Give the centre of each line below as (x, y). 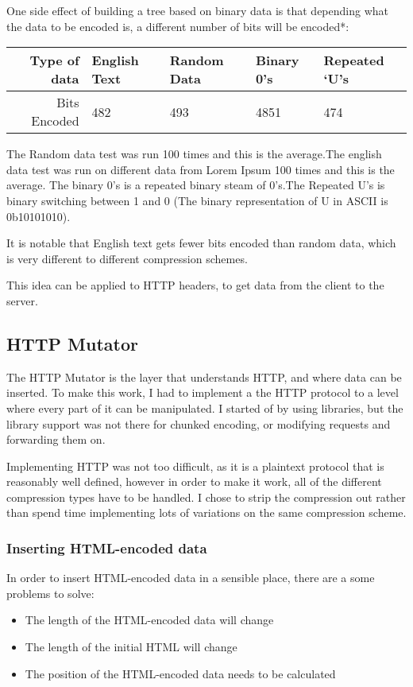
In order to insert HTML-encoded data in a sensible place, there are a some (191, 578)
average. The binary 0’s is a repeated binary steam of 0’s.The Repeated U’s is (196, 185)
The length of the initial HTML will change (131, 647)
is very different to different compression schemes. (127, 258)
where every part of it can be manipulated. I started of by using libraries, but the (205, 408)
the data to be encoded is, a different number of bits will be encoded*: (178, 26)
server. (22, 300)
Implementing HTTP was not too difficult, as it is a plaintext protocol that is (195, 466)
